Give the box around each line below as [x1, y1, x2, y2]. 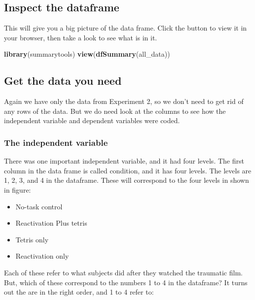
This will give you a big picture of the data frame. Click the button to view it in [4, 23, 247, 33]
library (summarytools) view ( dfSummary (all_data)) [4, 49, 170, 59]
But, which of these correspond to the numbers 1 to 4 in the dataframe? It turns [4, 277, 248, 287]
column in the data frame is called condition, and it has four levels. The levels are [4, 165, 252, 175]
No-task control [15, 201, 63, 211]
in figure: [4, 184, 31, 195]
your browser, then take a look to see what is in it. [4, 32, 157, 42]
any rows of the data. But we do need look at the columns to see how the [4, 105, 226, 116]
